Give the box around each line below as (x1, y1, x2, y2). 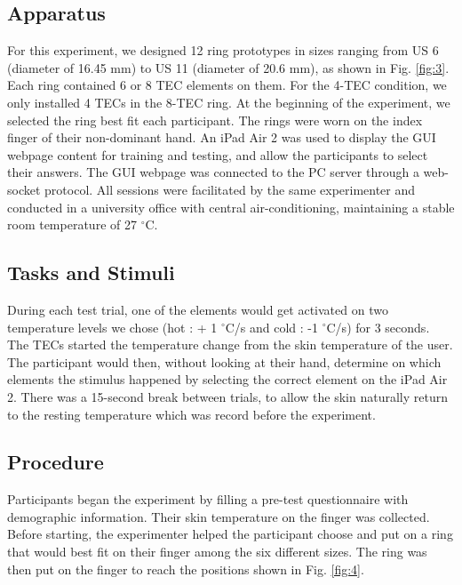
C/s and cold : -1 (225, 317, 319, 336)
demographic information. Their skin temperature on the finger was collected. (7, 507, 430, 525)
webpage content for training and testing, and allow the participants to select (7, 145, 428, 164)
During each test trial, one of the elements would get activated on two (7, 300, 388, 318)
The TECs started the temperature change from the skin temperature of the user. (7, 335, 453, 354)
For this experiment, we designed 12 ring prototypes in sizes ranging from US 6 (7, 41, 439, 60)
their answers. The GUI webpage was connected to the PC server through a (7, 163, 419, 181)
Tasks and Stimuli (7, 259, 175, 286)
